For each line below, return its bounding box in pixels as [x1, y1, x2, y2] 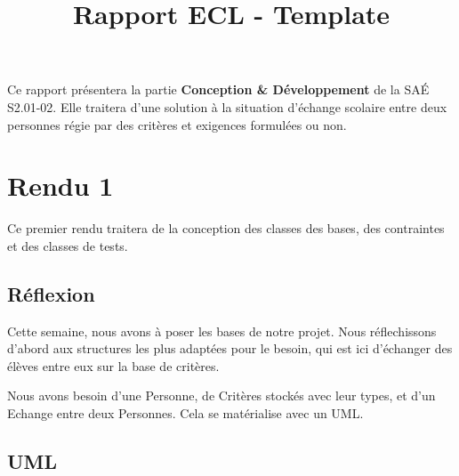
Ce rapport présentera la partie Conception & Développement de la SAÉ [7, 80, 430, 99]
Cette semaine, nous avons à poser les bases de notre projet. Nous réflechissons [7, 321, 437, 340]
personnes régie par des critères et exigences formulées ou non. [7, 115, 347, 133]
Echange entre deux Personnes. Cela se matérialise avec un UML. [7, 404, 364, 423]
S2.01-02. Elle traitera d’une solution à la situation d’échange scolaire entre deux [7, 97, 447, 116]
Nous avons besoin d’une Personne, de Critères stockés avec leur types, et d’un [7, 386, 436, 405]
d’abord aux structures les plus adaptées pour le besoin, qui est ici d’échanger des [7, 339, 453, 358]
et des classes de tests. [7, 236, 128, 254]
